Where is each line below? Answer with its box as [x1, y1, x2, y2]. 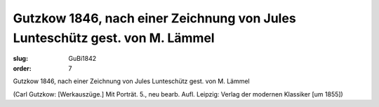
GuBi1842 [68, 55, 97, 63]
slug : [13, 55, 28, 63]
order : [13, 64, 32, 73]
